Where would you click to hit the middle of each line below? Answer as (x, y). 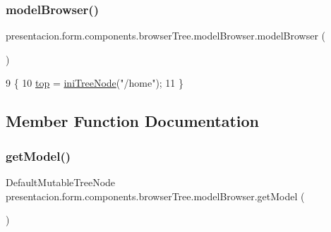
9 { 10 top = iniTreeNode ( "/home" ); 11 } (95, 83)
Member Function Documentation (133, 121)
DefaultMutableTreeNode (61, 182)
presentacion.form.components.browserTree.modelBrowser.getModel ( (155, 196)
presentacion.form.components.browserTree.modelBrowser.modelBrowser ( (165, 36)
